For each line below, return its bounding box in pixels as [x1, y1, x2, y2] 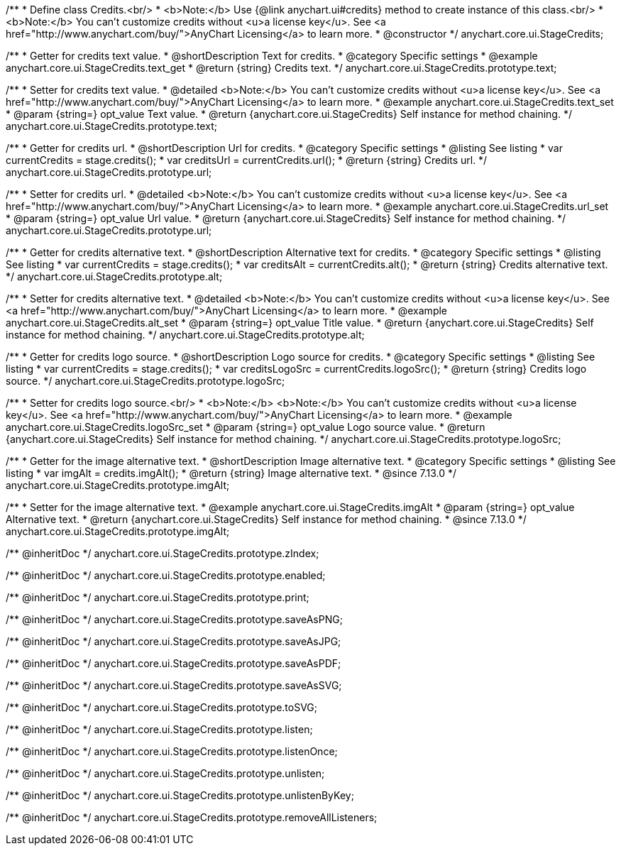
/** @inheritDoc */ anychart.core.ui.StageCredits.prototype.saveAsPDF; [6, 657, 341, 669]
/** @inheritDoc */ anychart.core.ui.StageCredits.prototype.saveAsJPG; [6, 635, 341, 647]
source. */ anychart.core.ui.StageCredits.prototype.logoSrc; [6, 375, 285, 387]
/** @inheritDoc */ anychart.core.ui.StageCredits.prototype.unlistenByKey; [6, 789, 354, 801]
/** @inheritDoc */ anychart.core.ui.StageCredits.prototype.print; [6, 591, 309, 603]
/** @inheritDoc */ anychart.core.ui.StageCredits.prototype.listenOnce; [6, 745, 338, 757]
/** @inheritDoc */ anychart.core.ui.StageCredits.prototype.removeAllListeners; [6, 811, 378, 823]
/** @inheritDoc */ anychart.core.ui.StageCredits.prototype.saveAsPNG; [6, 613, 343, 625]
